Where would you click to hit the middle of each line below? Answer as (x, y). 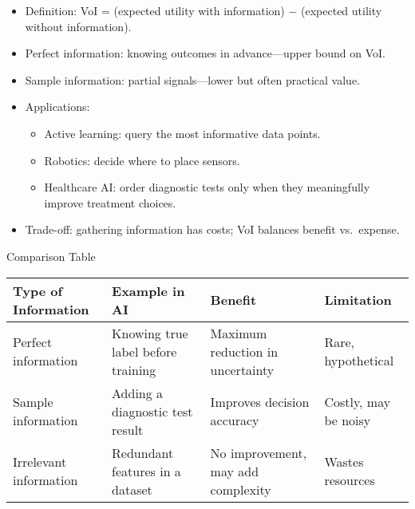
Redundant (143, 452)
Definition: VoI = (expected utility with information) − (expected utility (204, 10)
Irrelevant (40, 462)
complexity (241, 489)
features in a (146, 471)
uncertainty (242, 369)
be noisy (348, 420)
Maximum (239, 333)
